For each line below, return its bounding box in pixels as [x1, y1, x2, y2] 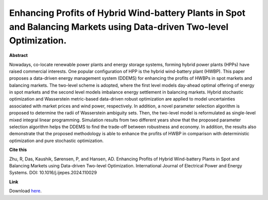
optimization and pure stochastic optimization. [9, 138, 104, 144]
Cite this [9, 147, 27, 153]
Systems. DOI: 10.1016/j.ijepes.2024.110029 [9, 170, 97, 176]
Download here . [9, 188, 42, 194]
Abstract [9, 52, 28, 58]
